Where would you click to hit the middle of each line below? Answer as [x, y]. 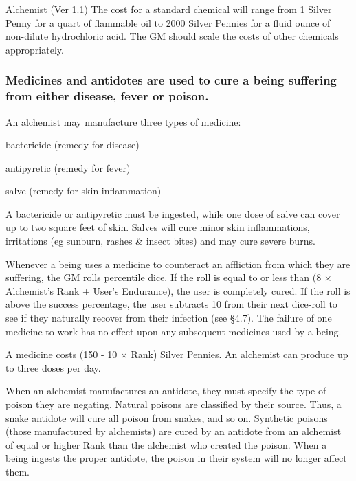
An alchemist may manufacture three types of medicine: [123, 121]
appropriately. [35, 49]
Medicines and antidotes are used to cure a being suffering [171, 80]
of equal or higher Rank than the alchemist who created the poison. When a [166, 444]
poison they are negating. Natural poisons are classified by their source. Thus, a [174, 404]
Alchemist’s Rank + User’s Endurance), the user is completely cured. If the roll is [178, 290]
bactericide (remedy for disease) [73, 145]
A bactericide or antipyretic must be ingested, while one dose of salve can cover [173, 213]
